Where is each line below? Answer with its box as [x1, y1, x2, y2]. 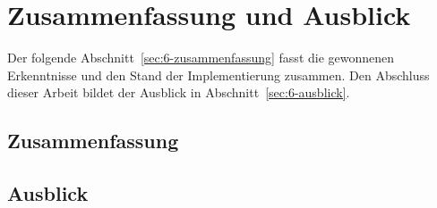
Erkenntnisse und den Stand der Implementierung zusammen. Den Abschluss [7, 65, 430, 84]
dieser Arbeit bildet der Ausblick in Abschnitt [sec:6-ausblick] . [7, 83, 350, 102]
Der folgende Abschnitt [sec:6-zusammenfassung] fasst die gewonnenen [7, 48, 395, 67]
